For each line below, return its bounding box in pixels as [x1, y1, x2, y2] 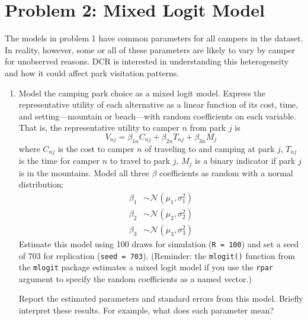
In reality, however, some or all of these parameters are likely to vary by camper [5, 43, 296, 56]
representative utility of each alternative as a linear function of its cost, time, [18, 98, 299, 111]
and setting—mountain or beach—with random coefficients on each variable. [18, 109, 296, 122]
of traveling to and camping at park [145, 142, 275, 154]
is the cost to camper [57, 142, 134, 154]
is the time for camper [18, 154, 100, 167]
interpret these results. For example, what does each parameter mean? [18, 304, 274, 316]
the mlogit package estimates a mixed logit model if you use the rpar [18, 261, 273, 273]
